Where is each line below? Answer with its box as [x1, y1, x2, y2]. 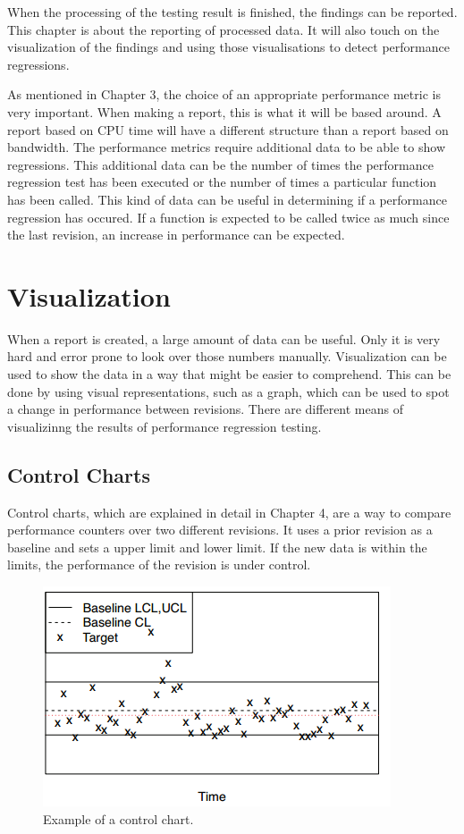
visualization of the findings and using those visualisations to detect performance [7, 38, 450, 56]
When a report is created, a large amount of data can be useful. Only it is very [7, 329, 441, 348]
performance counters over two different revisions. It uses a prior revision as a [7, 520, 433, 539]
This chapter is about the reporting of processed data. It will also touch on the [7, 20, 440, 38]
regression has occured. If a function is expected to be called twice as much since [7, 207, 450, 226]
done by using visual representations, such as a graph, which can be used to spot [7, 382, 450, 400]
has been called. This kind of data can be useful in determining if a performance [7, 190, 447, 208]
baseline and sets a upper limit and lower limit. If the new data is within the [7, 537, 427, 556]
